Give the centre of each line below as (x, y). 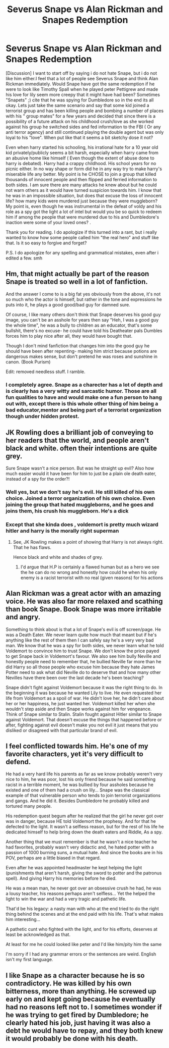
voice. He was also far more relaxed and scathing (84, 601)
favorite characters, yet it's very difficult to (75, 754)
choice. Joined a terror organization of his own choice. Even (80, 498)
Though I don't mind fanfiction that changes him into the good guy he (78, 346)
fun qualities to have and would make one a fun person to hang (84, 397)
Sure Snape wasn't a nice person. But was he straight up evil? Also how (80, 468)
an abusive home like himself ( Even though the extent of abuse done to (80, 158)
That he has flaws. (32, 547)
